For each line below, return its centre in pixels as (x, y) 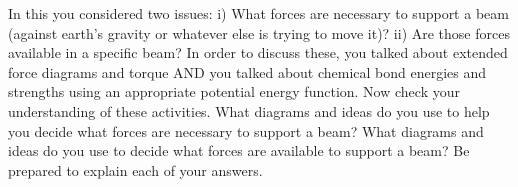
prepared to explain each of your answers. (135, 169)
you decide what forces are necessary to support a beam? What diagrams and (246, 130)
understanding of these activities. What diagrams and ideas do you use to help (249, 110)
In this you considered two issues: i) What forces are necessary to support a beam (258, 13)
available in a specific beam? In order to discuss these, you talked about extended (258, 52)
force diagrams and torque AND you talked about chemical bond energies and (247, 71)
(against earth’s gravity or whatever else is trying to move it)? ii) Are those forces (259, 32)
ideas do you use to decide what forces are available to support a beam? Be (239, 150)
